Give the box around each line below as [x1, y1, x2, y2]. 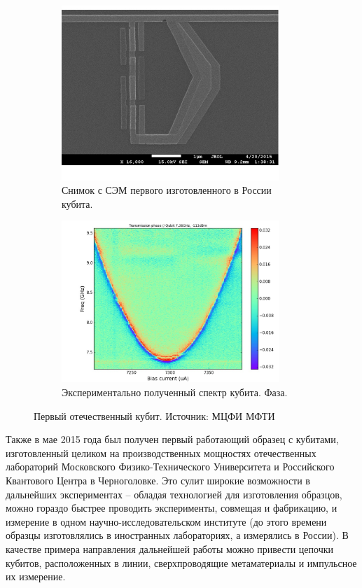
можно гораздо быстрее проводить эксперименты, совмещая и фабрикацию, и [6, 500, 337, 515]
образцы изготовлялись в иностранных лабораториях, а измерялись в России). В [6, 528, 349, 542]
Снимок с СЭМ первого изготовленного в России [62, 183, 272, 197]
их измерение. [6, 569, 66, 584]
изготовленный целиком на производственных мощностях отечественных [6, 445, 316, 460]
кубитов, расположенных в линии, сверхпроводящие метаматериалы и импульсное [6, 555, 357, 570]
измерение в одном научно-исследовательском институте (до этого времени [6, 514, 327, 528]
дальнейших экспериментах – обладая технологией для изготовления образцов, [6, 486, 342, 501]
